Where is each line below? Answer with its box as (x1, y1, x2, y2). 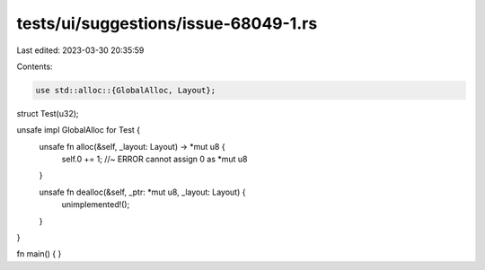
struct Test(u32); (16, 108, 80, 118)
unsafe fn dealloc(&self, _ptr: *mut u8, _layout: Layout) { (39, 187, 246, 197)
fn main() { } (16, 248, 62, 259)
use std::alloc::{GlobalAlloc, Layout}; (35, 85, 216, 95)
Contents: (16, 61, 53, 72)
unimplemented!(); (61, 199, 130, 210)
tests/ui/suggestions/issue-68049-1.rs (16, 13, 318, 33)
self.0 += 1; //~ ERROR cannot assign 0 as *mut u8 (61, 153, 248, 165)
